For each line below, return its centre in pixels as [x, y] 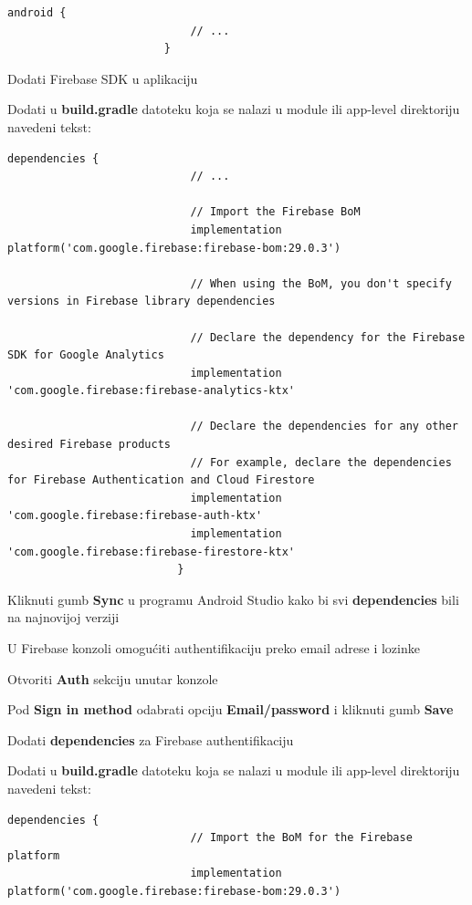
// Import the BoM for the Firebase [301, 838]
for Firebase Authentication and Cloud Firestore [161, 480]
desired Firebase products [89, 445]
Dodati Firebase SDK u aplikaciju [103, 78]
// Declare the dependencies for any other [324, 426]
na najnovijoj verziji [63, 617]
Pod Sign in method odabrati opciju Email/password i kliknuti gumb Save [231, 709]
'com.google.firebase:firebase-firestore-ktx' [151, 551]
